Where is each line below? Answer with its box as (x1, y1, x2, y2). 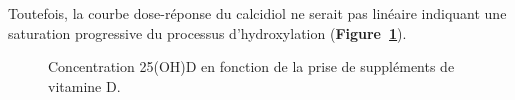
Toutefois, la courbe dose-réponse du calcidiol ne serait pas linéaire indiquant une (8, 3, 507, 23)
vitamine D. (48, 75, 121, 96)
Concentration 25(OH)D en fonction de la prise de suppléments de (48, 56, 455, 77)
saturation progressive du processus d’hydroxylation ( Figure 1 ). (8, 22, 407, 43)
